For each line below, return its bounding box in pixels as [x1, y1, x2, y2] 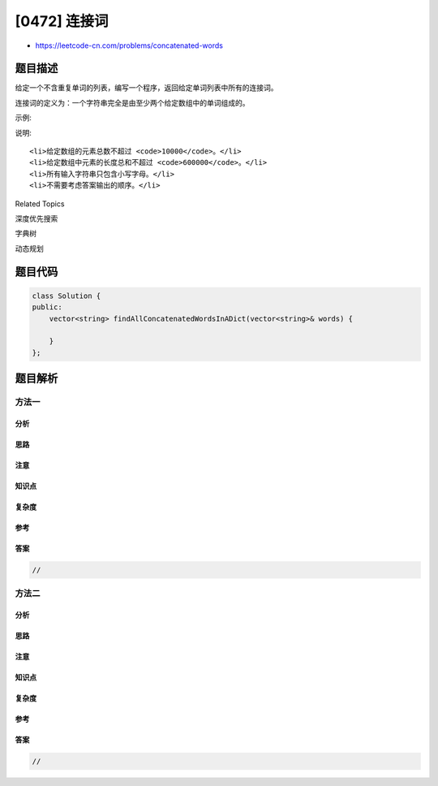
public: [32, 303, 62, 312]
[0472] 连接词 [15, 12, 109, 30]
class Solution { [32, 291, 101, 300]
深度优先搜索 [15, 214, 58, 223]
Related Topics [15, 199, 65, 209]
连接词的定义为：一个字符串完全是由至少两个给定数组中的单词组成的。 [15, 97, 250, 107]
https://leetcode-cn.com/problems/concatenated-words [35, 41, 223, 50]
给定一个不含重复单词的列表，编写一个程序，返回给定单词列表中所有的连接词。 [15, 83, 278, 93]
